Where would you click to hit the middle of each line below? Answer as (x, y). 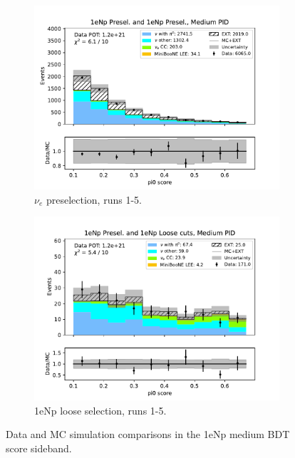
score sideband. (39, 448)
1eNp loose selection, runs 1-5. (100, 410)
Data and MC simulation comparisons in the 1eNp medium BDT (148, 434)
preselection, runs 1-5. (94, 199)
